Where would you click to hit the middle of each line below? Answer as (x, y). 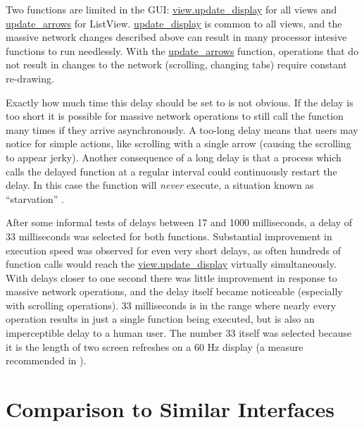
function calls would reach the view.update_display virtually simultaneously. (171, 264)
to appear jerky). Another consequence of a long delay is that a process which (174, 157)
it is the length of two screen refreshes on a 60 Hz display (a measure (155, 346)
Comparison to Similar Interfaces (170, 409)
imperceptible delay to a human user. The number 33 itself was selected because (179, 333)
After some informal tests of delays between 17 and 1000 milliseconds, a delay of (179, 222)
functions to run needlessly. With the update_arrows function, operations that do (182, 50)
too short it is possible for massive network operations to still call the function (175, 116)
